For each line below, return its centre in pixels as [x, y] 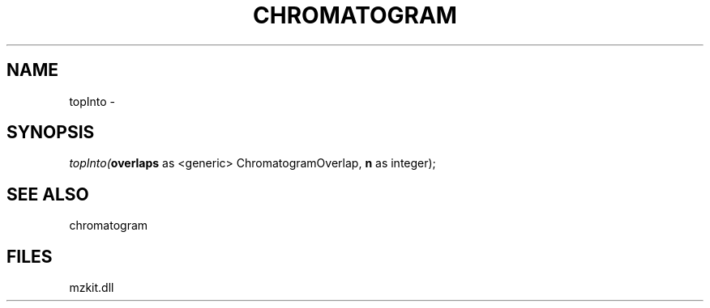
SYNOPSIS [51, 133]
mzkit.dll [92, 288]
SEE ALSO [48, 194]
